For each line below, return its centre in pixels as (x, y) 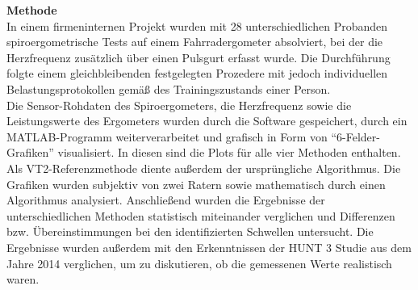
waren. (23, 279)
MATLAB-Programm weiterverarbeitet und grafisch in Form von (167, 136)
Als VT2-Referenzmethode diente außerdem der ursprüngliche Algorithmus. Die (204, 168)
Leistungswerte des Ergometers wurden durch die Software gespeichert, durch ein (207, 121)
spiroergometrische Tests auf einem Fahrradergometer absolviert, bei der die (195, 42)
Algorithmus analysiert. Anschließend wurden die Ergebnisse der (166, 200)
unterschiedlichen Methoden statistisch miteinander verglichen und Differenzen (201, 215)
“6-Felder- (355, 136)
